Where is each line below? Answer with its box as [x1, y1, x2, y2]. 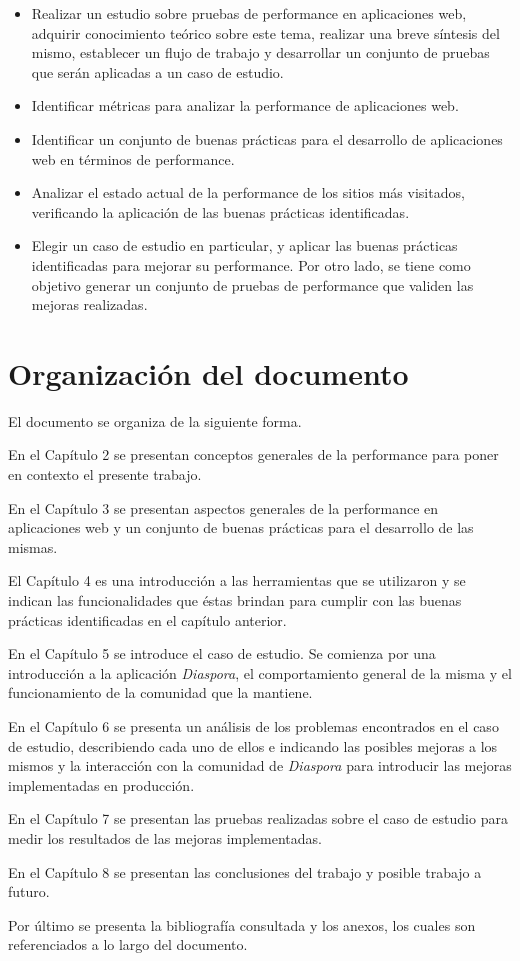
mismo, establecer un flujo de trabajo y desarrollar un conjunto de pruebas [31, 42, 490, 63]
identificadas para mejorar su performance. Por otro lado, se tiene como [31, 254, 471, 275]
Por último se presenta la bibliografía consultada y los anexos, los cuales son [8, 914, 476, 935]
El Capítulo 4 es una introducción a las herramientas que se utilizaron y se [8, 570, 466, 591]
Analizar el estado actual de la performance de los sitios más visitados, [31, 182, 465, 203]
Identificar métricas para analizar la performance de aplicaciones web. [31, 95, 459, 116]
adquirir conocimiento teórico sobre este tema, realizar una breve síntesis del [31, 22, 500, 43]
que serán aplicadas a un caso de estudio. [31, 61, 284, 82]
